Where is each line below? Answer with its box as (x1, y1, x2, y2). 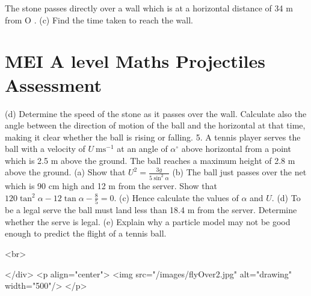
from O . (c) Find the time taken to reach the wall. (5, 13, 193, 26)
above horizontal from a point (181, 142, 291, 155)
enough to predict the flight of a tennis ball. (5, 227, 167, 240)
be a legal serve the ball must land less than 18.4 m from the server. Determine (5, 204, 297, 216)
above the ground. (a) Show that (5, 166, 126, 178)
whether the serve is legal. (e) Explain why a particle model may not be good (5, 215, 291, 228)
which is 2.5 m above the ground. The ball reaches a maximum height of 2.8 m (5, 154, 295, 166)
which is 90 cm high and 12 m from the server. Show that (5, 180, 217, 192)
